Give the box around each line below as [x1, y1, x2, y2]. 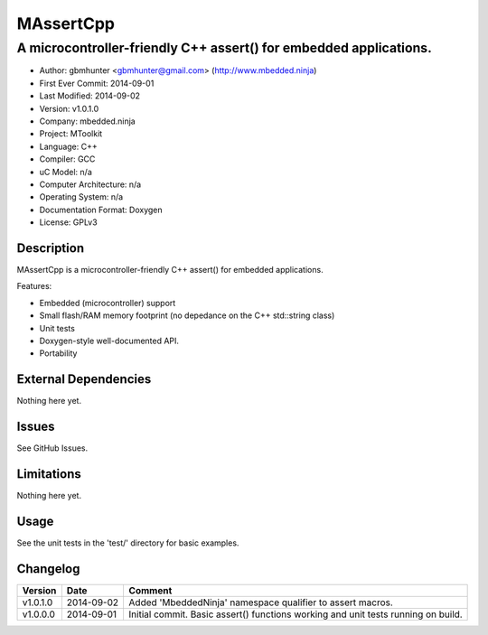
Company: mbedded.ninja [39, 116, 136, 126]
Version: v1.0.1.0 [39, 103, 99, 114]
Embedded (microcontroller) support [39, 297, 176, 308]
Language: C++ [39, 141, 99, 152]
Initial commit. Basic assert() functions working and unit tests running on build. [128, 608, 463, 621]
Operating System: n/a [39, 191, 124, 202]
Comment [128, 584, 173, 596]
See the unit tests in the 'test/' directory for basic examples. [16, 537, 239, 548]
